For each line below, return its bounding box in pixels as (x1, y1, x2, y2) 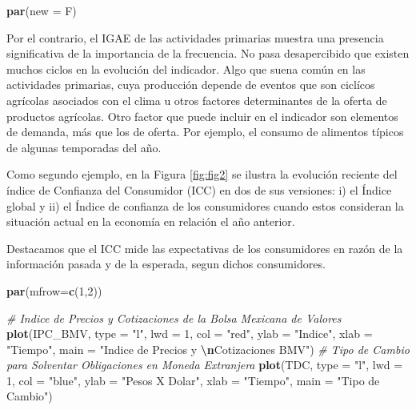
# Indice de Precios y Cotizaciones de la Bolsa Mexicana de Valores (6, 309, 342, 326)
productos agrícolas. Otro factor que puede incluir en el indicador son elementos (6, 107, 398, 124)
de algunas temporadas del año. (6, 139, 162, 155)
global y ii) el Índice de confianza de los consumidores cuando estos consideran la (6, 197, 404, 214)
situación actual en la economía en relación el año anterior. (6, 213, 295, 230)
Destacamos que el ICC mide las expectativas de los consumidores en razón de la (6, 239, 403, 256)
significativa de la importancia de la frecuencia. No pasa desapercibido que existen (6, 45, 410, 62)
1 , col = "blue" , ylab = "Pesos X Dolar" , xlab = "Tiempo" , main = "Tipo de (6, 372, 380, 388)
